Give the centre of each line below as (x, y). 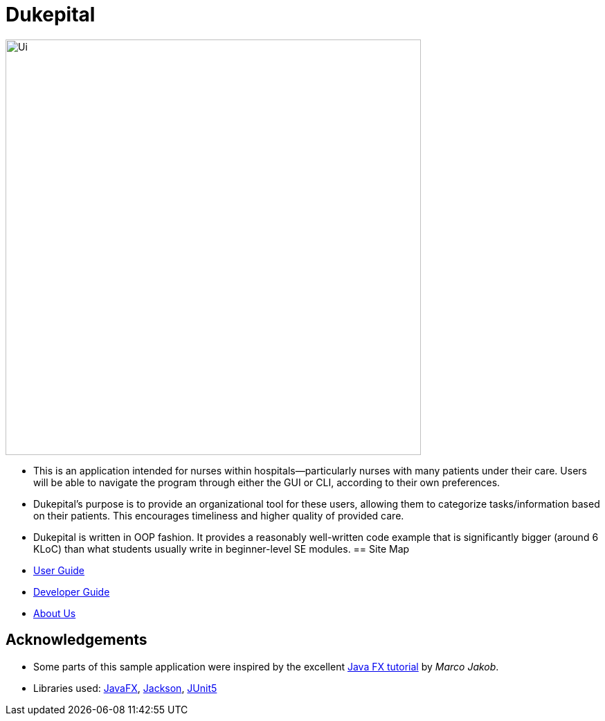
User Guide (59, 570)
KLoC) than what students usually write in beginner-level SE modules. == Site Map (222, 549)
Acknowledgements (76, 640)
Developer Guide (72, 591)
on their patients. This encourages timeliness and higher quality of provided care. (219, 515)
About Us (55, 613)
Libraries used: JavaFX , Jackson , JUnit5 (125, 688)
